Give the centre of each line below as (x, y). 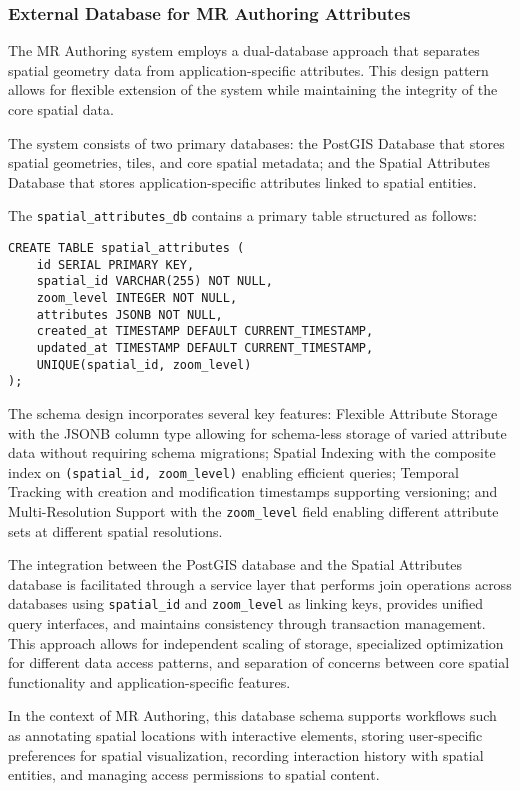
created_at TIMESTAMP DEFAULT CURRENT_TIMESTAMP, (205, 331)
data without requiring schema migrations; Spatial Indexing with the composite (252, 452)
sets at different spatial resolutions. (115, 530)
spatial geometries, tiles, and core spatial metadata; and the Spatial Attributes (249, 162)
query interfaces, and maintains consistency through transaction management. (247, 623)
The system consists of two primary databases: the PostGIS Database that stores (256, 142)
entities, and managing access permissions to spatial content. (194, 774)
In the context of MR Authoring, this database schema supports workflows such (252, 715)
